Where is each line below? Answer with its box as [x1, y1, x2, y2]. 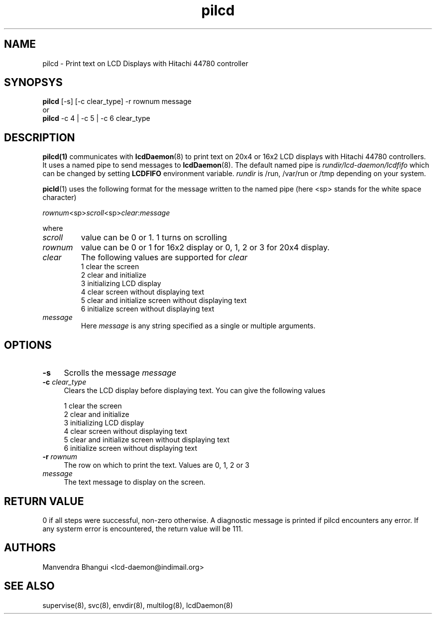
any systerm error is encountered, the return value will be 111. [42, 524, 243, 533]
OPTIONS [4, 338, 52, 351]
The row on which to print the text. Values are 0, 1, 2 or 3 [64, 461, 249, 470]
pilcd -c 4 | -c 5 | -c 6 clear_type [42, 114, 150, 123]
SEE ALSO [4, 580, 55, 593]
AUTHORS [4, 541, 56, 554]
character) [42, 193, 77, 202]
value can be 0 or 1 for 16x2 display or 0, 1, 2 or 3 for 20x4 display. [81, 242, 330, 253]
